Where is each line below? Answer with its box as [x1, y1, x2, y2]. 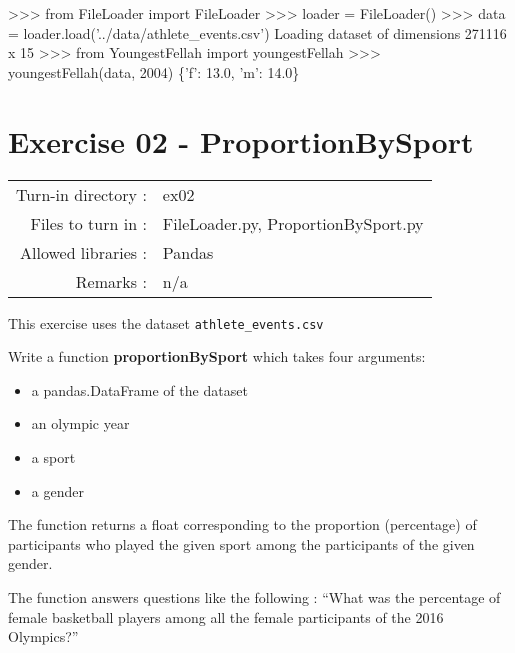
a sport [31, 446, 76, 467]
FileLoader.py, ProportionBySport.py [162, 211, 424, 235]
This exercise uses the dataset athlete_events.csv [8, 312, 324, 333]
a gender [31, 480, 84, 501]
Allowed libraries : [19, 240, 147, 264]
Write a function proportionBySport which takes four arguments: [8, 346, 426, 367]
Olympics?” [8, 626, 79, 647]
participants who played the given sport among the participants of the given [8, 533, 475, 554]
